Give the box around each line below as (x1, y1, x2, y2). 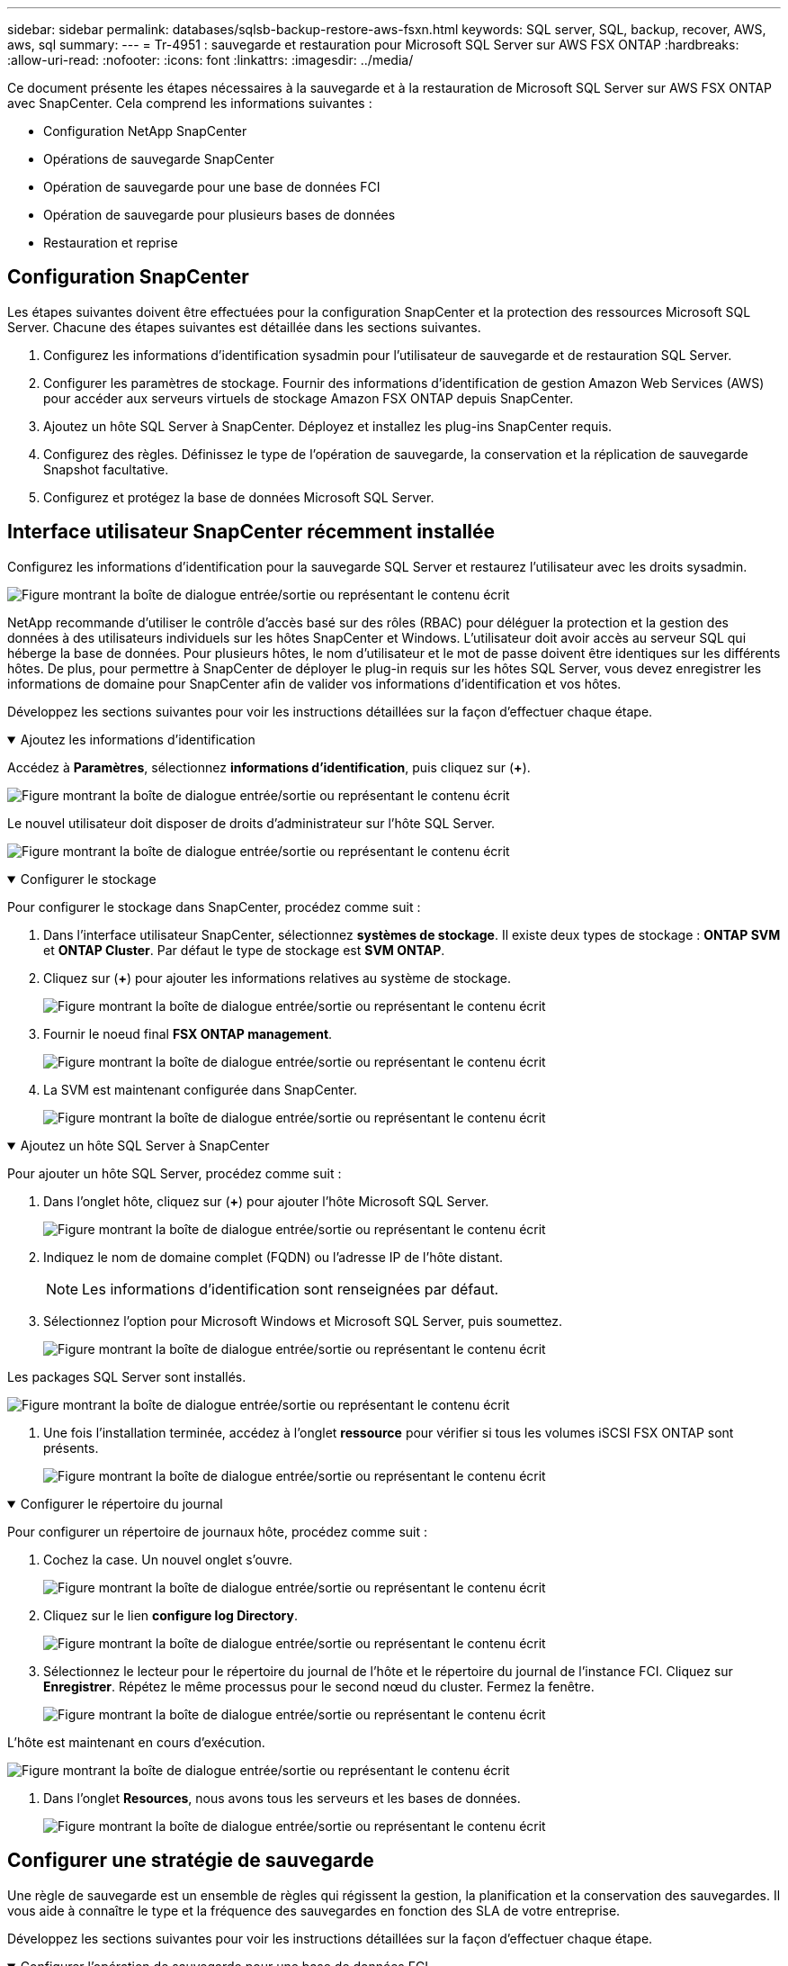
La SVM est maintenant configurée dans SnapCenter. (43, 1081, 358, 1097)
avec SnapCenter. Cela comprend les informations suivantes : (7, 95, 372, 111)
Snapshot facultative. (43, 461, 169, 477)
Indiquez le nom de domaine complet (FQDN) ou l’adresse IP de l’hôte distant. (43, 1249, 504, 1265)
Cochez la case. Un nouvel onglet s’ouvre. (43, 1551, 293, 1567)
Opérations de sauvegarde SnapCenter (43, 151, 274, 167)
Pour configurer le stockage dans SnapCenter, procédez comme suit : (7, 898, 421, 915)
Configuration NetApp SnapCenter (43, 123, 247, 139)
